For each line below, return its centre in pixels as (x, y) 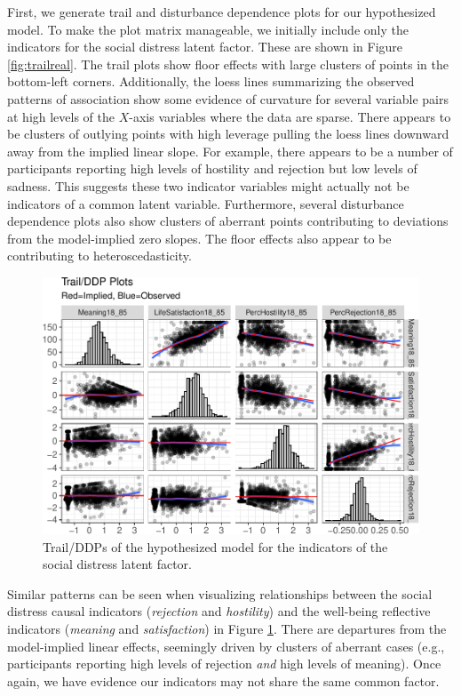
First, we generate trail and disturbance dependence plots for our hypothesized (222, 12)
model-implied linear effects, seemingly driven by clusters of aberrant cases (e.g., (226, 646)
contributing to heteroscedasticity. (99, 256)
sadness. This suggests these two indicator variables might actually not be (208, 185)
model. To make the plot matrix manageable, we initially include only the (208, 29)
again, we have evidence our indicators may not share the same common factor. (223, 680)
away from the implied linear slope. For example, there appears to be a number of (230, 151)
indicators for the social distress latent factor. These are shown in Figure (205, 47)
